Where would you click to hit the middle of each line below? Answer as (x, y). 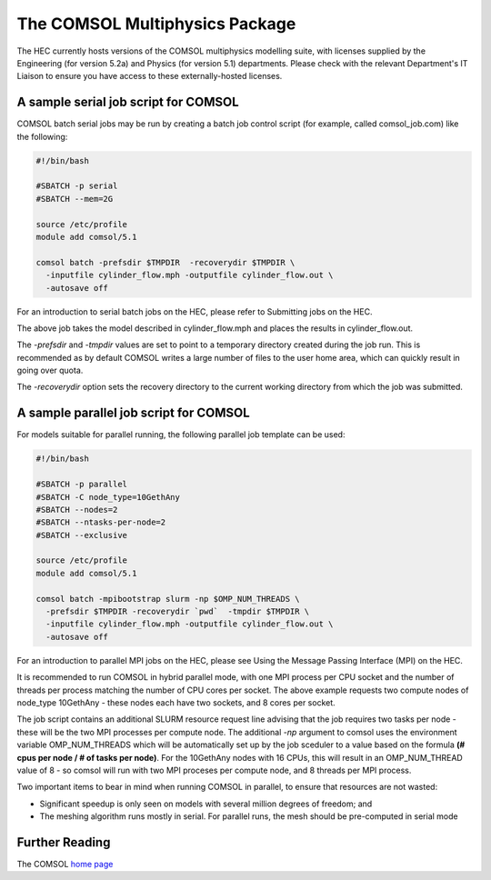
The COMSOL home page (65, 864)
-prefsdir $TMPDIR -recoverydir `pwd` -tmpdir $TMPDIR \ (178, 612)
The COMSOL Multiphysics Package (156, 24)
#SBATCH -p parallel (81, 485)
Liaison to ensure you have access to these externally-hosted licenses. (150, 76)
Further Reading (64, 842)
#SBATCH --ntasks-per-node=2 (101, 522)
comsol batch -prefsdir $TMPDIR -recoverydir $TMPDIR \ (165, 262)
